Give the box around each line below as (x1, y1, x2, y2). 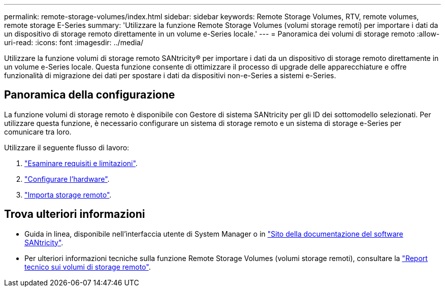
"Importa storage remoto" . (24, 190, 112, 199)
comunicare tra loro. (4, 127, 72, 136)
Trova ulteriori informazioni (4, 208, 145, 221)
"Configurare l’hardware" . (24, 174, 110, 183)
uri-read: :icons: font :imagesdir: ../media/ (4, 38, 143, 47)
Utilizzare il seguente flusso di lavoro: (4, 143, 130, 152)
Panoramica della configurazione (4, 88, 175, 102)
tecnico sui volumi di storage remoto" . (24, 262, 151, 271)
